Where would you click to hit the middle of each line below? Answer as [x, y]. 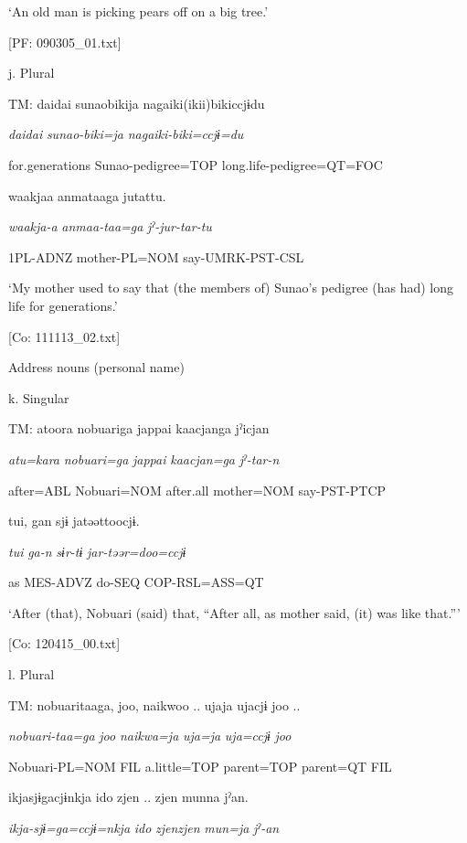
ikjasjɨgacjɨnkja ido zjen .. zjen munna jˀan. [128, 797]
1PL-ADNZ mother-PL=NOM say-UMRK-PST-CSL [156, 256]
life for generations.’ [63, 305]
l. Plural [32, 674]
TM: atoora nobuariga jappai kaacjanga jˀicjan [139, 428]
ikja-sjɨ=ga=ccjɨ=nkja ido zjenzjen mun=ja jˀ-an [144, 828]
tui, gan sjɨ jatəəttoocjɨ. [74, 521]
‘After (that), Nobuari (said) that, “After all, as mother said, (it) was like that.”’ [234, 612]
